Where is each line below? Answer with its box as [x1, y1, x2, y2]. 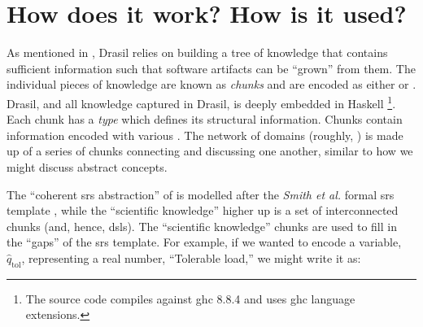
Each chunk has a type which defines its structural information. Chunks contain [7, 111, 403, 128]
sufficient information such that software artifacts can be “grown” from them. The [7, 59, 416, 76]
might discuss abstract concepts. [7, 158, 168, 175]
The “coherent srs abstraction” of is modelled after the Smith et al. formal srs [7, 185, 395, 203]
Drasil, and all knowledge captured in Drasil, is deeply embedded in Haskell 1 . [7, 92, 396, 111]
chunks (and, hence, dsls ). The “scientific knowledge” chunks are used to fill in [7, 217, 397, 234]
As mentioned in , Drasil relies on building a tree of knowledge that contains [7, 44, 388, 61]
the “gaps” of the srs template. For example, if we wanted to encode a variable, [7, 233, 402, 251]
